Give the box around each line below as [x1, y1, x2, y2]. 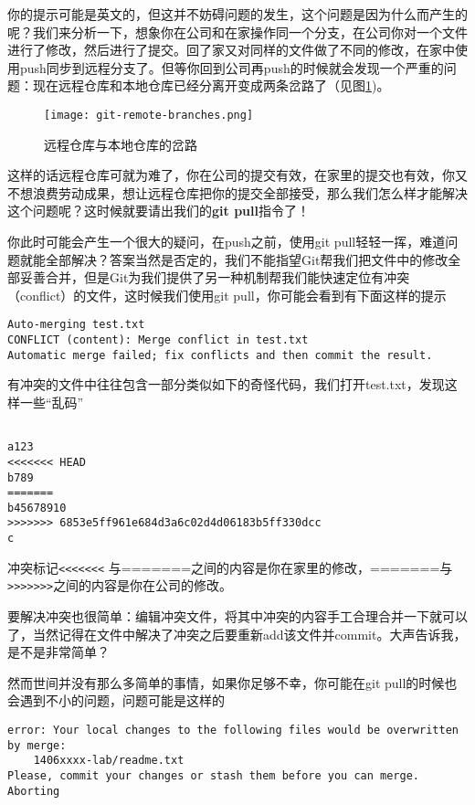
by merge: [7, 738, 67, 752]
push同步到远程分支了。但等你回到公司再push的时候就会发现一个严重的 [19, 58, 444, 77]
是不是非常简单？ [7, 642, 110, 662]
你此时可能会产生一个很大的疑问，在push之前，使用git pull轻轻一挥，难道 [7, 232, 446, 250]
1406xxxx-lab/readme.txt [33, 754, 185, 768]
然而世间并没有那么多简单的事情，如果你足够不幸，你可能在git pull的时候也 [7, 673, 458, 692]
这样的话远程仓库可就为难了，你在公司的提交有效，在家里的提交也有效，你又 [7, 165, 468, 185]
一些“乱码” [19, 392, 84, 411]
